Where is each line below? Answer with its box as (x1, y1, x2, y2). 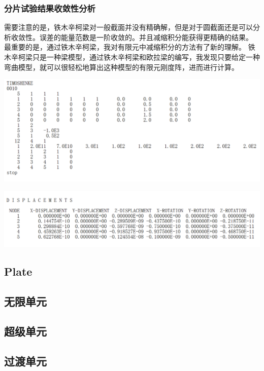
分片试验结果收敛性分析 (4, 2, 95, 14)
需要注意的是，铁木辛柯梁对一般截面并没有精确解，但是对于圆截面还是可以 (4, 22, 253, 32)
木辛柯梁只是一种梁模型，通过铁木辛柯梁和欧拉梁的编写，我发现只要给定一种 (4, 52, 260, 62)
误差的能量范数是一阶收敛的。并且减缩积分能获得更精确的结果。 (39, 31, 253, 42)
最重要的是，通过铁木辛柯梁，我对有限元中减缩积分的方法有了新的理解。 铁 (4, 42, 255, 52)
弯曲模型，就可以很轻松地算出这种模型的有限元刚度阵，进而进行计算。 (4, 61, 239, 72)
